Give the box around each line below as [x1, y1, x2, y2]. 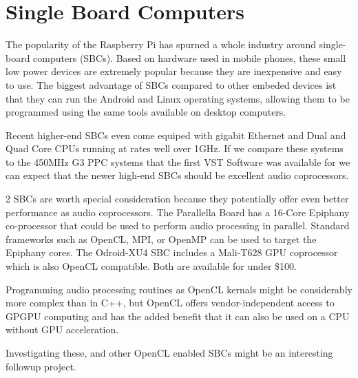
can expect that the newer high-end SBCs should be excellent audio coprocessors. [6, 168, 349, 182]
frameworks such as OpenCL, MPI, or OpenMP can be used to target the [6, 231, 317, 246]
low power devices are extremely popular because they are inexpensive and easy [6, 64, 342, 78]
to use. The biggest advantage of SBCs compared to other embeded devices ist [6, 77, 337, 92]
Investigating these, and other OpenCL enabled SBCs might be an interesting [6, 346, 333, 359]
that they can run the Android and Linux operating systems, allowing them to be [6, 91, 350, 105]
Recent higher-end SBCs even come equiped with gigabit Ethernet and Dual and [6, 127, 346, 142]
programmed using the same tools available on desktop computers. [6, 105, 286, 119]
